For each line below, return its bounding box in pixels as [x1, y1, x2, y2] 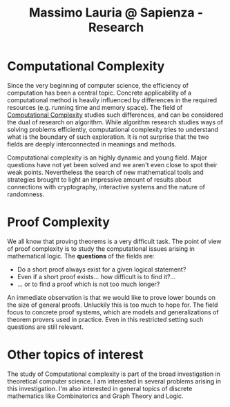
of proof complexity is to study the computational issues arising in [7, 244, 195, 253]
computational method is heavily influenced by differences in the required [7, 95, 218, 104]
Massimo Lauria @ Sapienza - [28, 5, 204, 21]
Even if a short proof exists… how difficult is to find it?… [17, 272, 176, 281]
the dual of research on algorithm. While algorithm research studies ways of [7, 117, 223, 126]
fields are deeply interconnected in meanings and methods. [7, 140, 177, 148]
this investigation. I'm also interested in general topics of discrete [7, 384, 193, 392]
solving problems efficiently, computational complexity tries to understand [7, 125, 219, 133]
